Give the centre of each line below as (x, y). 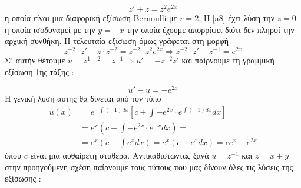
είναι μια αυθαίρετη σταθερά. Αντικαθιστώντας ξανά (120, 155)
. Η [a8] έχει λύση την (236, 18)
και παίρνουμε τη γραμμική (228, 60)
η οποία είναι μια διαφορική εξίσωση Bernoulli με (91, 18)
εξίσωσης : (23, 178)
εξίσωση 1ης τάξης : (39, 71)
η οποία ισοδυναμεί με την (50, 29)
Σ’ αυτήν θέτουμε (35, 60)
